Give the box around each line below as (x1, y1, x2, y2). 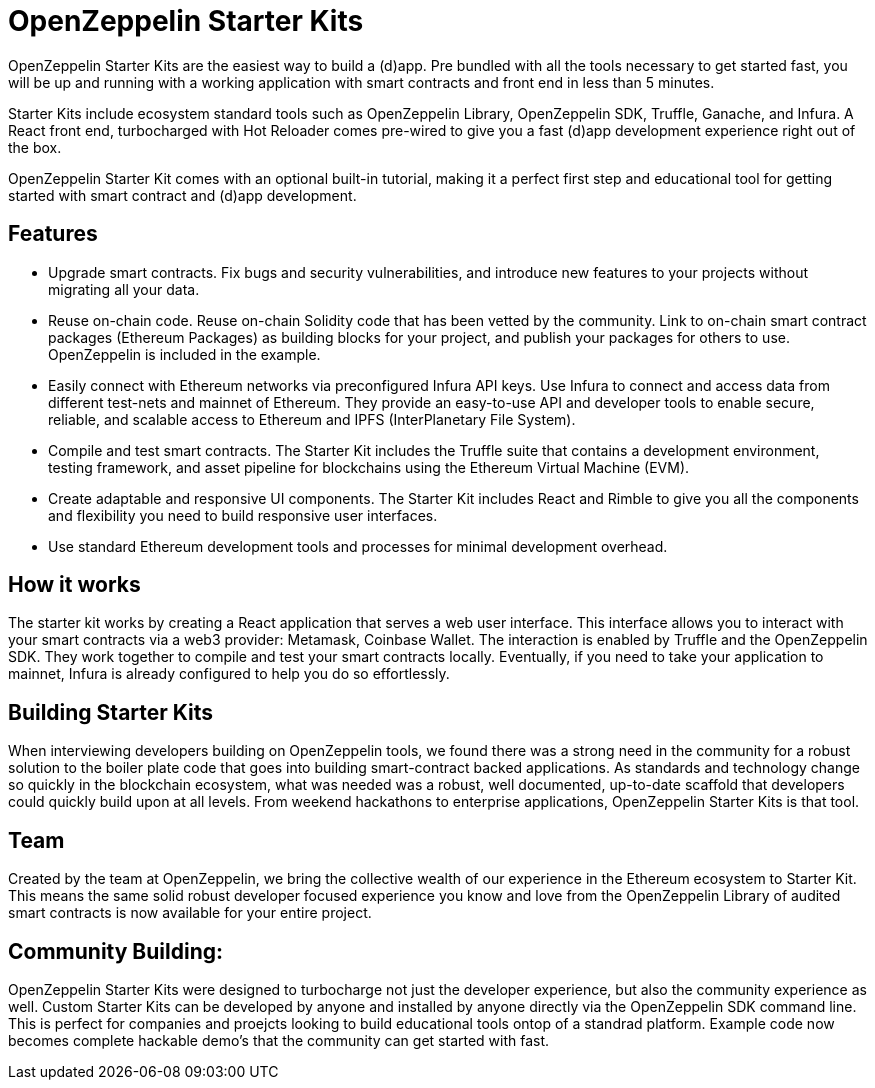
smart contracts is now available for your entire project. (8, 904, 372, 922)
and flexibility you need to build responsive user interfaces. (48, 506, 438, 524)
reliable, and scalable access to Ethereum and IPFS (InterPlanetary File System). (48, 410, 576, 428)
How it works (8, 572, 141, 598)
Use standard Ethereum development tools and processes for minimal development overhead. (48, 537, 668, 555)
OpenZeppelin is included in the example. (48, 345, 321, 363)
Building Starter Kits (8, 699, 214, 725)
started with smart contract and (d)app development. (8, 186, 357, 204)
